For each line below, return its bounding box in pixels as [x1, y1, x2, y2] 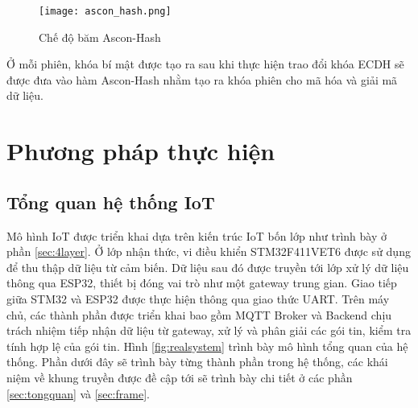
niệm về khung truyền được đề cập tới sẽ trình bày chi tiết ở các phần [6, 369, 353, 385]
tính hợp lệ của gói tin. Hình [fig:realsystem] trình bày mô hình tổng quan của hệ [6, 337, 408, 354]
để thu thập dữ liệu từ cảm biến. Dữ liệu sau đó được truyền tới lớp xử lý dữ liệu [6, 258, 409, 275]
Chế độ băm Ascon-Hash [39, 28, 161, 45]
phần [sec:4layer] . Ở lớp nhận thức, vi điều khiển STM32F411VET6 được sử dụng [6, 243, 411, 260]
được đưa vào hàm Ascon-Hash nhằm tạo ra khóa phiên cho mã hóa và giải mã [6, 71, 398, 88]
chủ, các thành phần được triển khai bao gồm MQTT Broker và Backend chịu [6, 306, 392, 323]
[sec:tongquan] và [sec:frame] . [6, 385, 150, 402]
